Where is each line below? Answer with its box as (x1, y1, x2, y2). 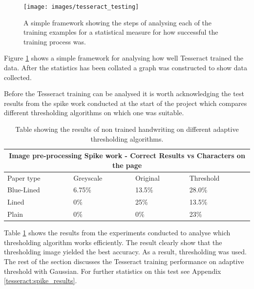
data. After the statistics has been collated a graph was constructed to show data (4, 62, 248, 73)
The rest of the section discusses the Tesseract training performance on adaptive (4, 256, 244, 267)
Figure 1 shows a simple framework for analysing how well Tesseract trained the (4, 53, 244, 63)
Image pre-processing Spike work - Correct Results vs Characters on (9, 150, 245, 161)
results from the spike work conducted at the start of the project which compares (4, 98, 247, 108)
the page (112, 160, 142, 170)
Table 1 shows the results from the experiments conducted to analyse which (4, 227, 231, 238)
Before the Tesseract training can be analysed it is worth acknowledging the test (4, 88, 244, 99)
